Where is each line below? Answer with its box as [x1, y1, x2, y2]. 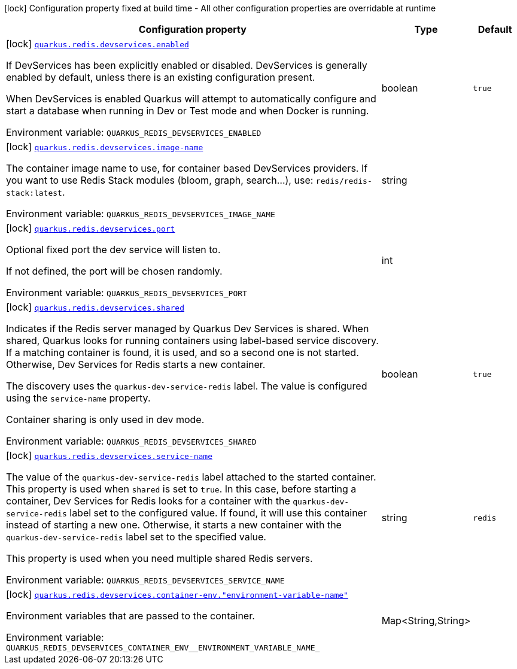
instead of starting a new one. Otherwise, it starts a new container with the [6, 519, 342, 531]
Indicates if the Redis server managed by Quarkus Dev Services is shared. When [6, 323, 369, 334]
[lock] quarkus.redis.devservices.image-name [6, 141, 203, 153]
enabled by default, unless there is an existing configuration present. [6, 71, 315, 83]
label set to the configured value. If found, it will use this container [69, 507, 367, 519]
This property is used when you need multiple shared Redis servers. [6, 552, 313, 564]
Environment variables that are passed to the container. [6, 610, 255, 622]
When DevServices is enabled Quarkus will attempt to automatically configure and [6, 93, 376, 105]
